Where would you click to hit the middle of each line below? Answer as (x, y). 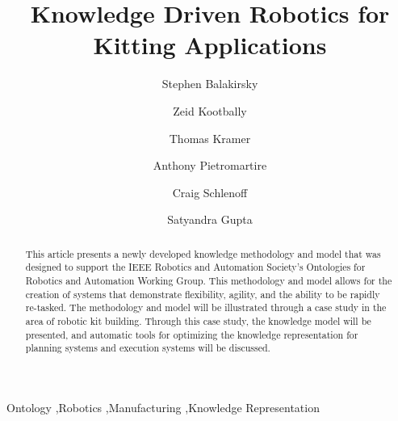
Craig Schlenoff (210, 192)
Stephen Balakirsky (210, 84)
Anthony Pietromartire (210, 165)
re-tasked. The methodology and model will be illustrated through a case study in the (206, 307)
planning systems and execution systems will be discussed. (148, 348)
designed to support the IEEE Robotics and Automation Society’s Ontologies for (195, 267)
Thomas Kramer (210, 138)
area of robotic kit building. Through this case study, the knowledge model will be (198, 320)
